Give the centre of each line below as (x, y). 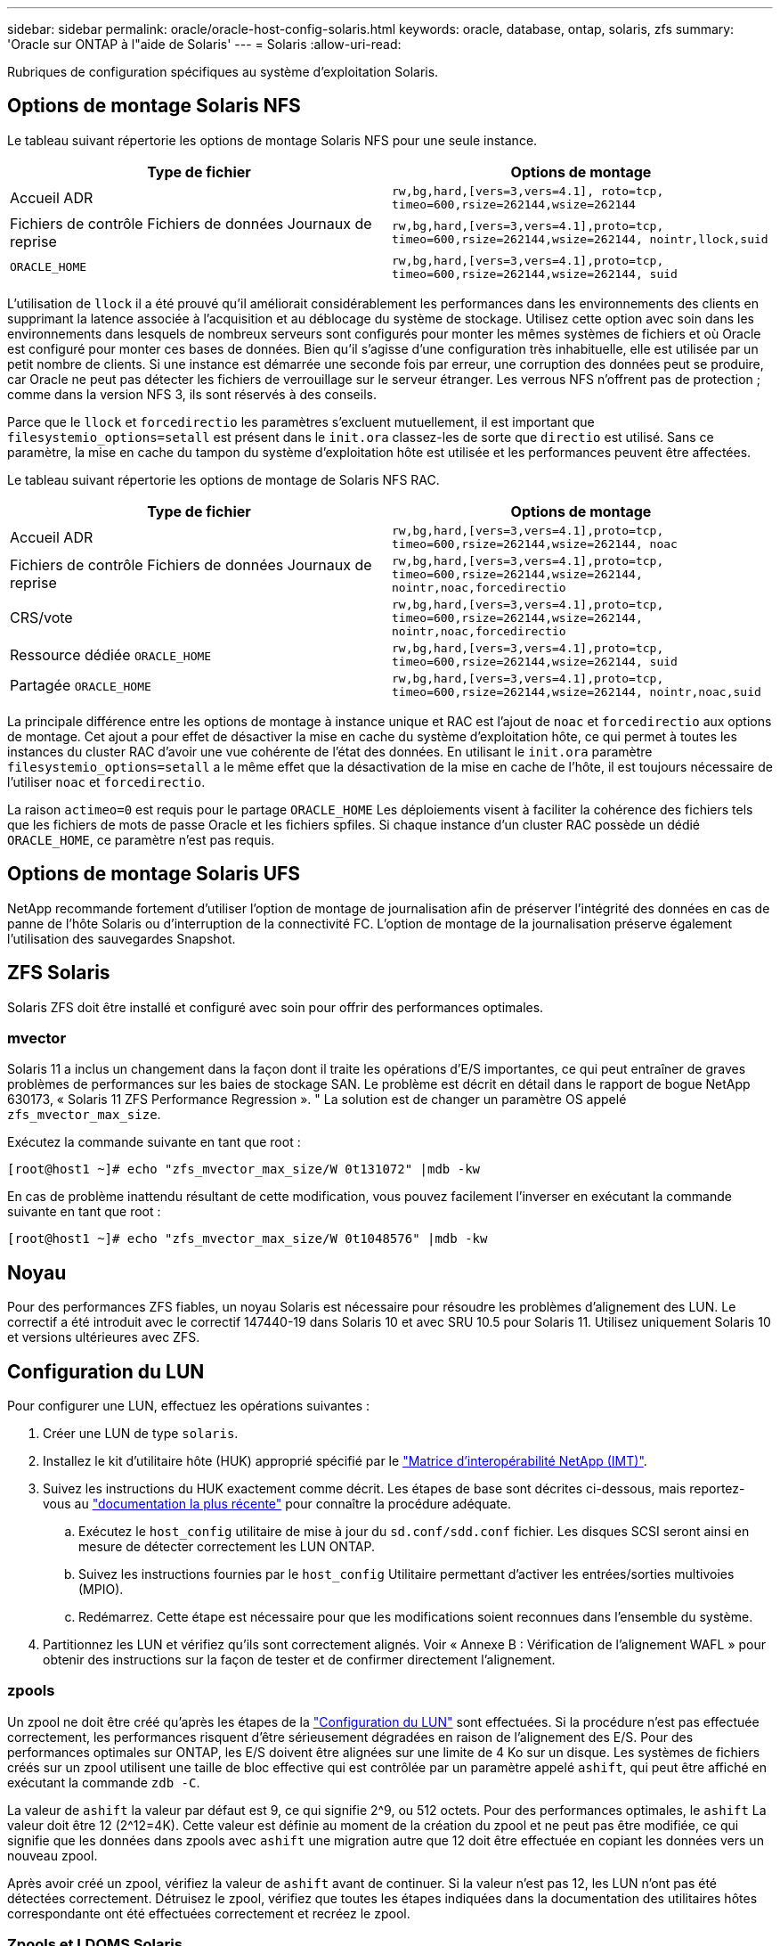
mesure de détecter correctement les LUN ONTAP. (227, 1546)
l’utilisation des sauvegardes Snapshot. (122, 938)
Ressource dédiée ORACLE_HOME (111, 654)
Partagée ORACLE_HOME (81, 685)
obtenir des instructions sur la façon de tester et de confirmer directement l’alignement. (299, 1659)
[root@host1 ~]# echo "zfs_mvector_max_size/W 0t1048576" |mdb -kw (248, 1239)
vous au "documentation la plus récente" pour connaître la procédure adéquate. (277, 1503)
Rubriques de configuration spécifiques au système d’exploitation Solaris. (223, 72)
